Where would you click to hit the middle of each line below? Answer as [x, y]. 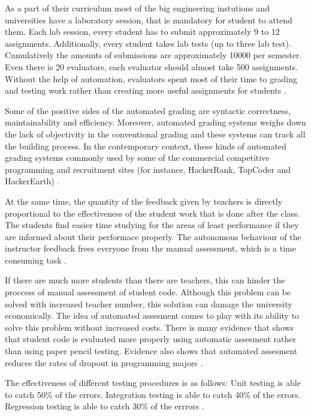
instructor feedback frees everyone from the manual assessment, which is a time [150, 248]
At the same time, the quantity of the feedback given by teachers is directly [144, 201]
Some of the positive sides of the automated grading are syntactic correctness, [148, 110]
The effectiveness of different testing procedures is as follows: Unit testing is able [153, 383]
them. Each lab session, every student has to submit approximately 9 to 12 [142, 32]
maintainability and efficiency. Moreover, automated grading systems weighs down [155, 122]
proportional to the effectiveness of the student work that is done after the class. [153, 213]
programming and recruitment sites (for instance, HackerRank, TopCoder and [148, 169]
